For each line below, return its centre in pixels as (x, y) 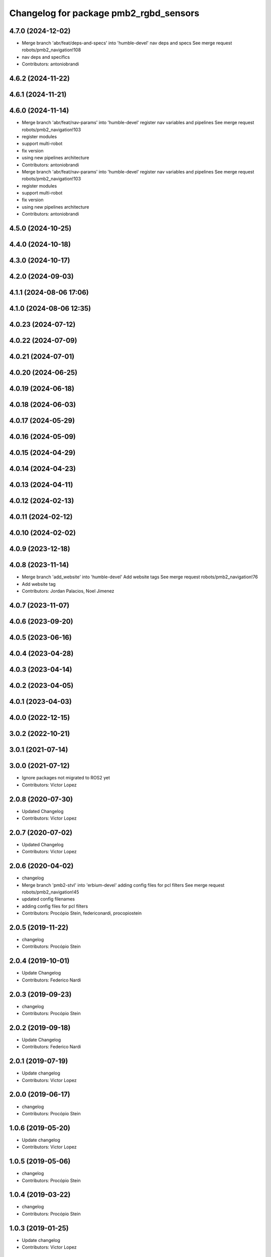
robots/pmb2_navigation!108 (51, 50)
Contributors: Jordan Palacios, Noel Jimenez (68, 591)
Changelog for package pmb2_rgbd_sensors (104, 13)
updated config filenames (48, 899)
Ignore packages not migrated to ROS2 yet (66, 778)
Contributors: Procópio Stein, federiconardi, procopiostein (82, 913)
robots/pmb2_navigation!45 (50, 892)
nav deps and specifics (46, 57)
